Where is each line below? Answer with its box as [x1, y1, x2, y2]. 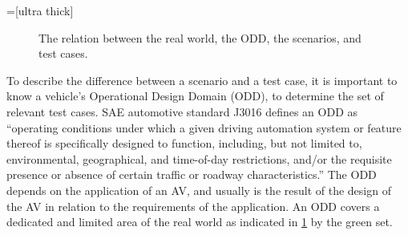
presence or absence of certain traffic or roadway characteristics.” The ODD [6, 166, 377, 183]
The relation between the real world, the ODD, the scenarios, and [38, 29, 362, 46]
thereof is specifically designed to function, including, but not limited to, [6, 135, 362, 152]
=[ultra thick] [6, 2, 74, 18]
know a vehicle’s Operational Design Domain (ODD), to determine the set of [6, 87, 384, 104]
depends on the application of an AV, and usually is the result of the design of [6, 181, 391, 198]
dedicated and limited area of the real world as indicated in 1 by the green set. [6, 213, 393, 230]
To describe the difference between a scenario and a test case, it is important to [6, 71, 398, 88]
